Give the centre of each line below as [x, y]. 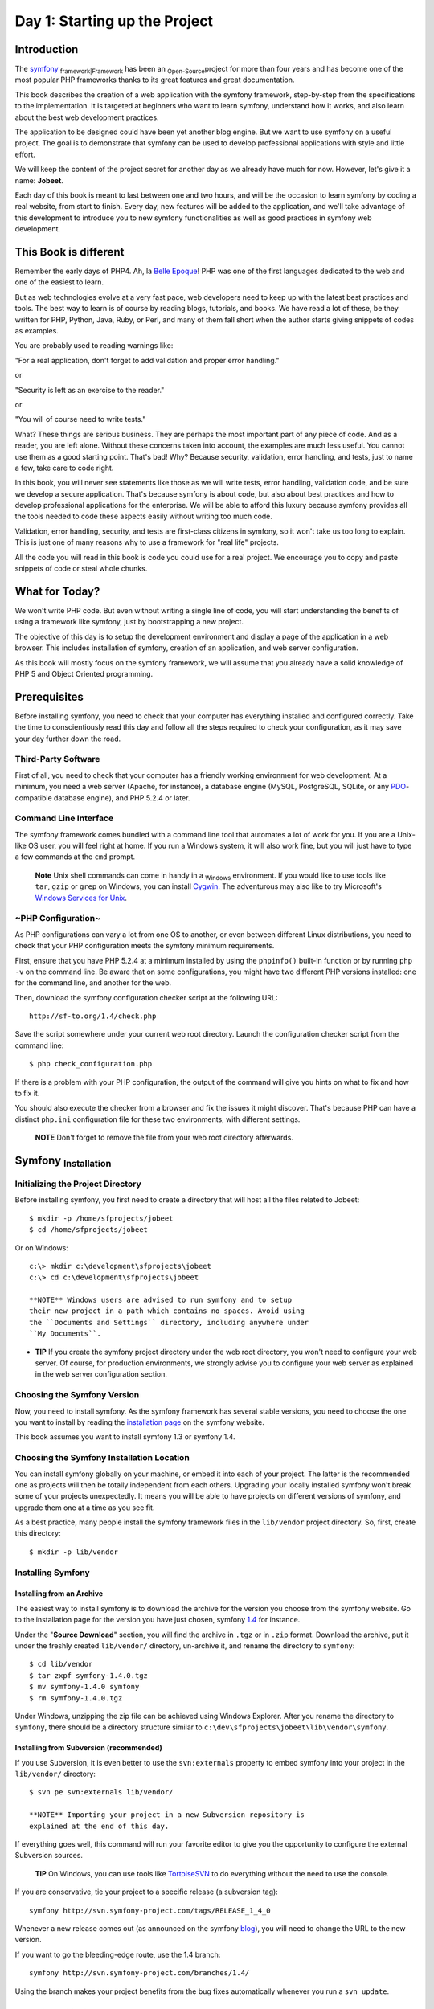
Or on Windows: [41, 1248]
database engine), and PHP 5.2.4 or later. [122, 798]
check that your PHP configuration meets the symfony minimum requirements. [145, 946]
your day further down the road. [68, 739]
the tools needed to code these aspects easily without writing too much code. [144, 516]
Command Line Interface [64, 818]
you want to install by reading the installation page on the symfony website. [139, 1422]
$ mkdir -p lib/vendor [74, 1552]
